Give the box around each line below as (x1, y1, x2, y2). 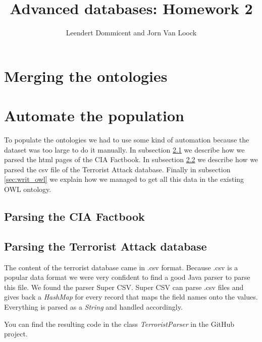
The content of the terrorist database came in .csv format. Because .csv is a (4, 262, 238, 272)
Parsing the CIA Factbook (4, 208, 145, 224)
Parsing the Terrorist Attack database (4, 238, 207, 254)
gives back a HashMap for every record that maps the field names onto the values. (4, 291, 258, 302)
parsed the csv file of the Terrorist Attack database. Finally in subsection (4, 164, 231, 174)
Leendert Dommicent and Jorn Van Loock (66, 27, 197, 38)
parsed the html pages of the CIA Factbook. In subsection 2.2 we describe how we (4, 154, 258, 165)
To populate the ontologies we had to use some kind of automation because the (4, 134, 249, 145)
